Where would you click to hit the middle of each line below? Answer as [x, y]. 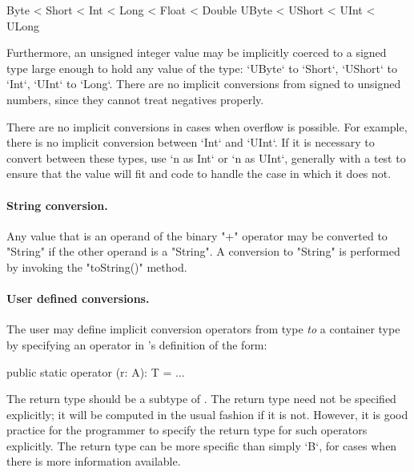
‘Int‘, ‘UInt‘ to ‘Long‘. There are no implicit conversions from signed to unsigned [204, 84]
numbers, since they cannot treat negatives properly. [135, 99]
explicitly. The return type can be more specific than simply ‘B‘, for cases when [202, 445]
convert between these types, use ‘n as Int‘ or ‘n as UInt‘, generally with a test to [206, 157]
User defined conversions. [78, 299]
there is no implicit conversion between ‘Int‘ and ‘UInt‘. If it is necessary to [191, 142]
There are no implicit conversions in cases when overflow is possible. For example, [207, 126]
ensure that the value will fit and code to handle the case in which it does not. [199, 173]
